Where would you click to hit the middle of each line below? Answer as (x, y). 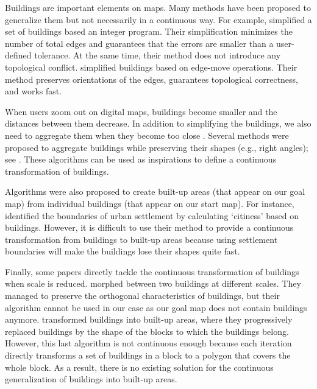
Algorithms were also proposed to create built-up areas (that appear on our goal (155, 191)
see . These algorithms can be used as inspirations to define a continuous (141, 159)
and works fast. (34, 91)
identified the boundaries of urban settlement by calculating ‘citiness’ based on (152, 215)
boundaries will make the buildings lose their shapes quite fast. (123, 251)
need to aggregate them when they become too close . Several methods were (147, 135)
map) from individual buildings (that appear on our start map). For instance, (150, 203)
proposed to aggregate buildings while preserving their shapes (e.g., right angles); (157, 147)
